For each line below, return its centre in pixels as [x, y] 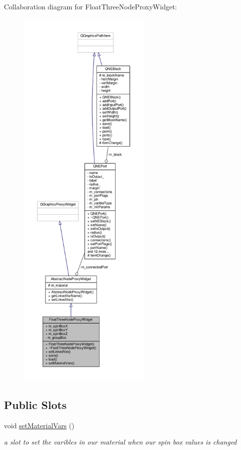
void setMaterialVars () [39, 425]
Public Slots [35, 404]
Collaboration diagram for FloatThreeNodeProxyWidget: [91, 6]
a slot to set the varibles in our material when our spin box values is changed [120, 442]
